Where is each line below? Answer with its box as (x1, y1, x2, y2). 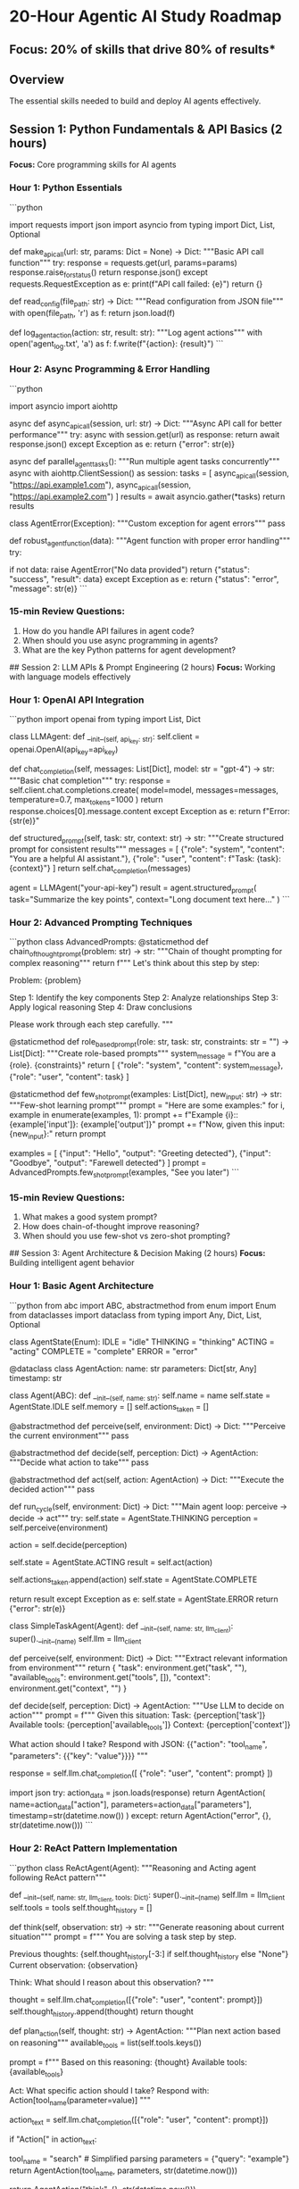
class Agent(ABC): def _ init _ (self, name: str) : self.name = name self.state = (9, 1390, 271, 1402)
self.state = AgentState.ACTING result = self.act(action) (9, 1556, 213, 1568)
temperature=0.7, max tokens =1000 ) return (9, 794, 163, 807)
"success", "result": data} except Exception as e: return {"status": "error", (9, 573, 279, 584)
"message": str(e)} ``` (9, 583, 87, 594)
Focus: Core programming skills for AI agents (9, 159, 177, 171)
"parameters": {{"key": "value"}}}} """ (9, 1751, 149, 1761)
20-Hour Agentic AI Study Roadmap (9, 6, 282, 27)
